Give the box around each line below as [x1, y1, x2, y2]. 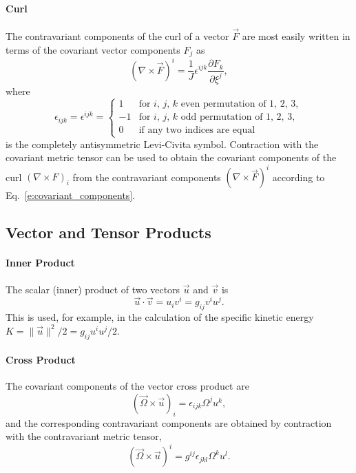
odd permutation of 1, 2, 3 [180, 112, 293, 123]
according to [272, 169, 325, 184]
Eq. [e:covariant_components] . [6, 188, 136, 202]
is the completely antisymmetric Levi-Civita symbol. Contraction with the [6, 136, 319, 151]
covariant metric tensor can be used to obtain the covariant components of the [6, 150, 337, 165]
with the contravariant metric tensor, [6, 429, 162, 443]
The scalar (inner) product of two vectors [6, 282, 180, 296]
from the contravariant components [72, 169, 221, 184]
